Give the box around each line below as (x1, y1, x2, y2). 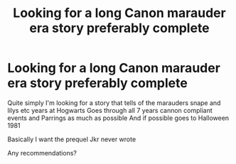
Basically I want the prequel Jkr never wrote (7, 135, 136, 143)
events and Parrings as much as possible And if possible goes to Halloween (7, 114, 230, 122)
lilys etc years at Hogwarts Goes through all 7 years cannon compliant (7, 106, 213, 114)
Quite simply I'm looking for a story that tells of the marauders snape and (7, 98, 221, 107)
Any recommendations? (7, 148, 77, 157)
